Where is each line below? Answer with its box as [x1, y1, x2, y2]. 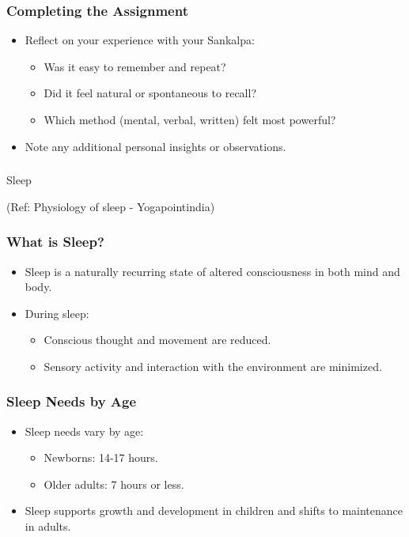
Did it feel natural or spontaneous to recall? [44, 85, 257, 101]
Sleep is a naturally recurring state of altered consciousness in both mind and [25, 263, 400, 279]
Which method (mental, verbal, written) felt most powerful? [44, 112, 336, 127]
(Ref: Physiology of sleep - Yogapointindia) [6, 198, 215, 214]
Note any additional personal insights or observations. [25, 138, 286, 154]
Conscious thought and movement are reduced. [44, 331, 271, 348]
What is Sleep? [6, 232, 104, 251]
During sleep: [25, 304, 89, 321]
